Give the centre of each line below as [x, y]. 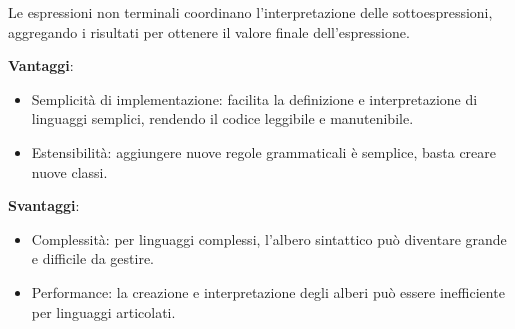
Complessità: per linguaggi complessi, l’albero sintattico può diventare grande [269, 238]
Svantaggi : [44, 205]
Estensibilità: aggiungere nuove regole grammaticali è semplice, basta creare [264, 151]
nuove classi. [69, 171]
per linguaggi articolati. [103, 311]
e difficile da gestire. [93, 258]
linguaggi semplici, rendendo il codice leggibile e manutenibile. [222, 118]
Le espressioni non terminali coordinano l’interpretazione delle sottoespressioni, [250, 12]
